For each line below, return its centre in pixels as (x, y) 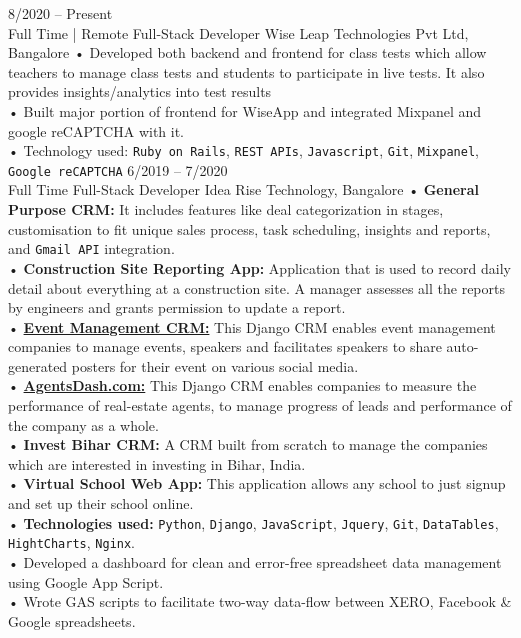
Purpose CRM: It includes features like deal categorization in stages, (226, 209)
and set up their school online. (101, 503)
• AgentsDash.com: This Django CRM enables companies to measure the (242, 385)
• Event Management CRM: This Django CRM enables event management (252, 326)
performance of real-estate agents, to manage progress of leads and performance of (260, 405)
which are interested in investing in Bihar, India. (157, 463)
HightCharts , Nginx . (72, 542)
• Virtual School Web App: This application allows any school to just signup (257, 483)
